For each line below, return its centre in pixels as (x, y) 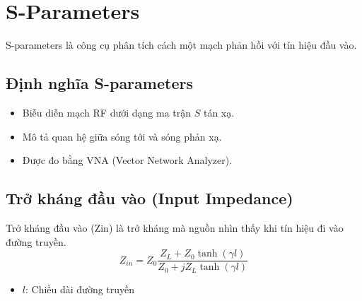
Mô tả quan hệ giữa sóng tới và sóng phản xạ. (122, 136)
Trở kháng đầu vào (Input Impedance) (150, 198)
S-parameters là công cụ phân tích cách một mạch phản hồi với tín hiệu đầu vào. (181, 45)
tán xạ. (219, 112)
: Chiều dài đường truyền (80, 289)
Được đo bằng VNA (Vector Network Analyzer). (127, 160)
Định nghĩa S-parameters (99, 83)
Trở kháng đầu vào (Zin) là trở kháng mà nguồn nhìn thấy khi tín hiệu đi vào (175, 227)
